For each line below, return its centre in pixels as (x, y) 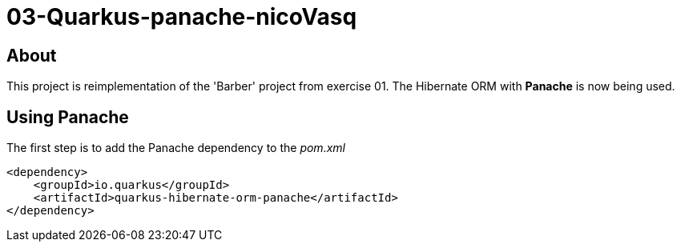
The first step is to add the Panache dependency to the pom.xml (176, 148)
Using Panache (68, 117)
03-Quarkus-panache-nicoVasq (182, 17)
